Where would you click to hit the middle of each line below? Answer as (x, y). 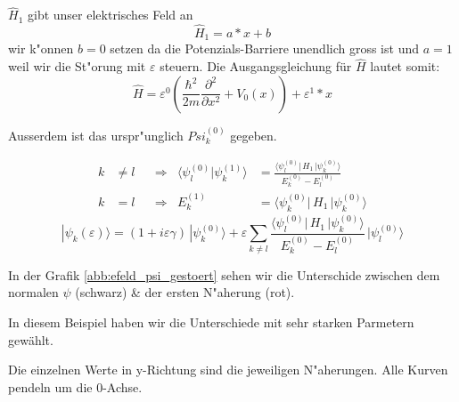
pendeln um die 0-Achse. (75, 386)
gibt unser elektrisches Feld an (110, 15)
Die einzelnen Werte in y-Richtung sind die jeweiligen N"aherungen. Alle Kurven (228, 370)
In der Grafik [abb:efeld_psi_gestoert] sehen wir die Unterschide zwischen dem (224, 274)
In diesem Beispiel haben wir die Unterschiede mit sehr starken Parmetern (211, 322)
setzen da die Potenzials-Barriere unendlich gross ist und (264, 48)
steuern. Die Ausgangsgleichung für (256, 66)
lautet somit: (405, 66)
